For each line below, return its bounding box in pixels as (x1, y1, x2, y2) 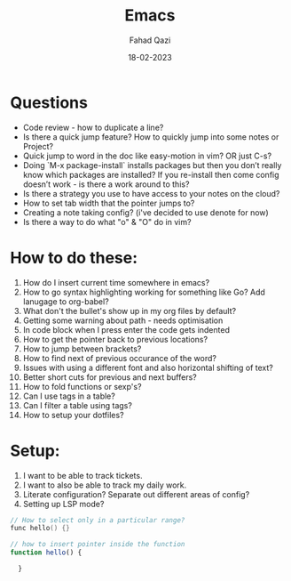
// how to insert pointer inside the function (10, 540, 185, 549)
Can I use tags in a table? (22, 391, 116, 401)
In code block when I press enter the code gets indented (22, 324, 230, 335)
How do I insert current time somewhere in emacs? (22, 277, 210, 287)
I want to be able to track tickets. (22, 470, 143, 480)
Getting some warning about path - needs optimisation (22, 315, 224, 326)
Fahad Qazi (129, 35, 171, 45)
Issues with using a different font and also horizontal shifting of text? (22, 362, 273, 373)
